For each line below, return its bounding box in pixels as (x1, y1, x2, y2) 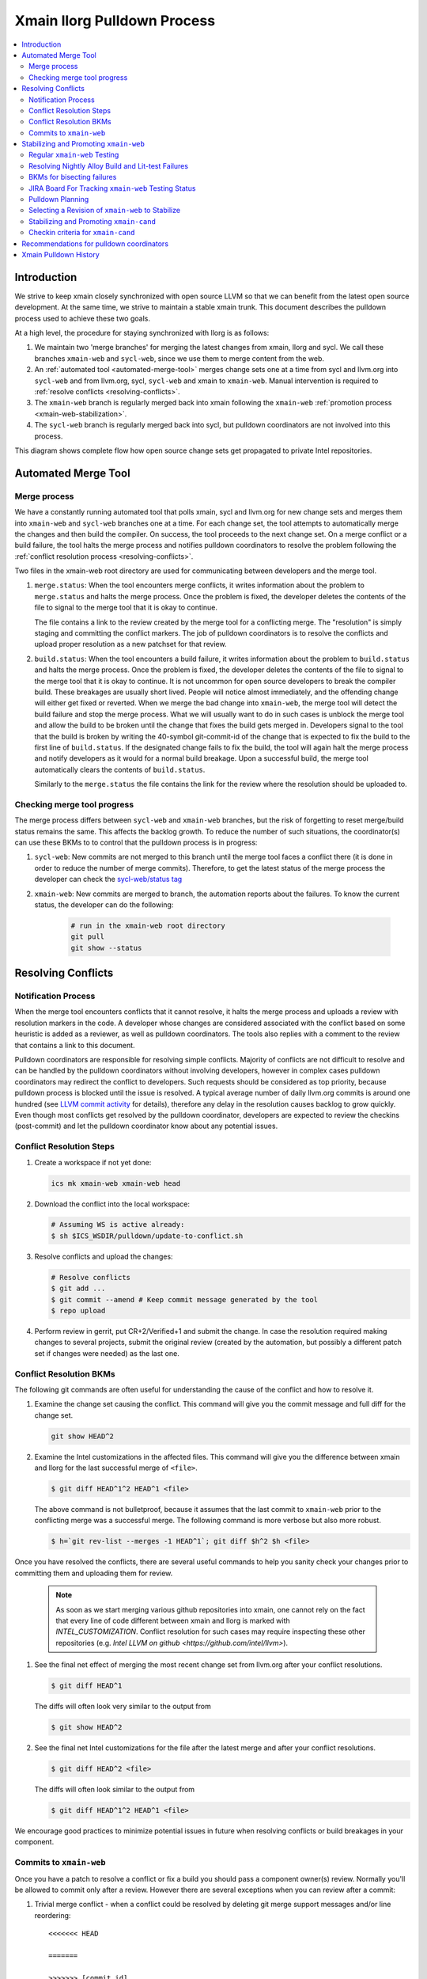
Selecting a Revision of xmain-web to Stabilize (28, 206, 181, 215)
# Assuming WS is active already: (51, 1220, 185, 1229)
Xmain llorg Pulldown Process (14, 12, 216, 29)
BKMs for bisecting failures (28, 173, 117, 182)
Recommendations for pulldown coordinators (21, 238, 169, 249)
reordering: (34, 1910, 71, 1920)
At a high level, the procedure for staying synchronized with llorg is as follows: (14, 329, 270, 338)
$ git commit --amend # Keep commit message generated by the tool (51, 1295, 319, 1304)
